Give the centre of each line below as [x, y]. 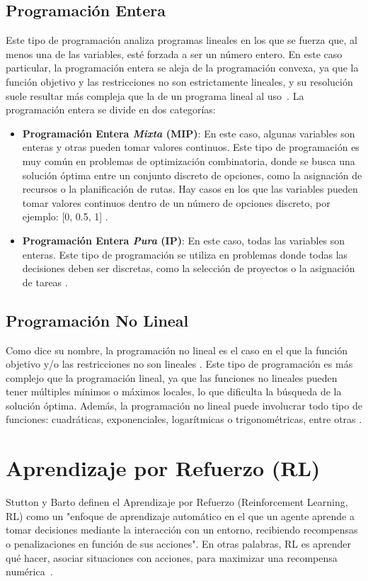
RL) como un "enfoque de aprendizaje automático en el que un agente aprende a [180, 515]
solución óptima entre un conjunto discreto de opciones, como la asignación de [192, 175]
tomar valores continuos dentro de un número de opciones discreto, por [176, 202]
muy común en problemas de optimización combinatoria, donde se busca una [189, 160]
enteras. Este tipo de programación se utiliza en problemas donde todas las [185, 254]
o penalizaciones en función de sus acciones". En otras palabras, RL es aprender [178, 543]
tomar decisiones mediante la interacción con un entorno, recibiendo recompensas [182, 530]
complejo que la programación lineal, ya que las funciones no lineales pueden [172, 377]
